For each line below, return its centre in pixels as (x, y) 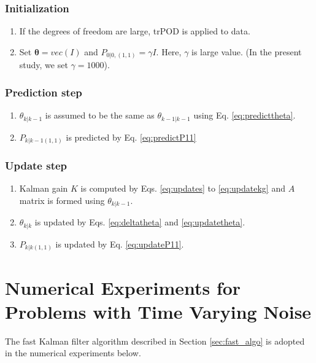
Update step (36, 166)
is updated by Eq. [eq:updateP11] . (120, 244)
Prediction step (44, 92)
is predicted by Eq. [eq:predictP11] (131, 137)
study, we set (44, 65)
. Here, (169, 51)
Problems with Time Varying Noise (158, 311)
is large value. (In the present (247, 51)
